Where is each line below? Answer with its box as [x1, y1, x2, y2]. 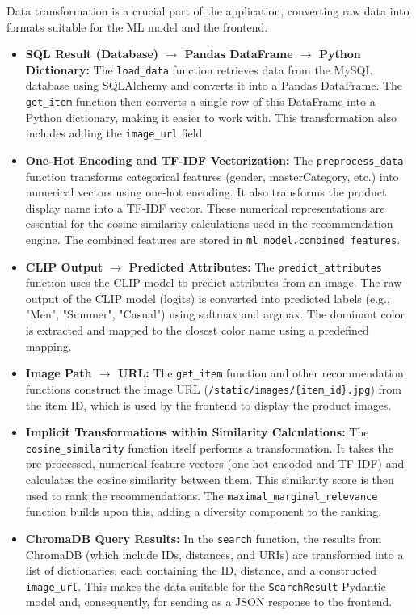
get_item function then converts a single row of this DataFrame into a [25, 93, 376, 110]
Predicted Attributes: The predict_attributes [128, 258, 383, 275]
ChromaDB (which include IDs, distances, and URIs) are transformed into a [25, 545, 404, 562]
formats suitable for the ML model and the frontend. [6, 18, 268, 35]
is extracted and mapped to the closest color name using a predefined [25, 322, 369, 339]
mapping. [25, 337, 72, 354]
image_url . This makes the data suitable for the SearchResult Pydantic [25, 577, 386, 594]
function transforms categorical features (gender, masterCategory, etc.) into [25, 167, 399, 184]
